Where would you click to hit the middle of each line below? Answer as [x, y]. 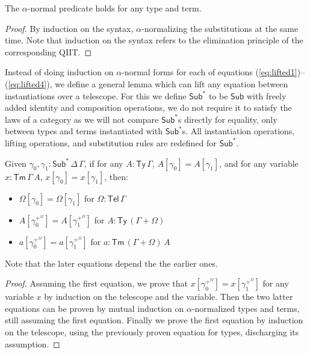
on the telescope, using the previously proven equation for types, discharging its [152, 331]
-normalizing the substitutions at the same [220, 28]
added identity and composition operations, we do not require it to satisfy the [148, 107]
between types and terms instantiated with [84, 131]
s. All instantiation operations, [238, 131]
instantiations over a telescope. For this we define [96, 95]
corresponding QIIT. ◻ [48, 51]
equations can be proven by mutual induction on [95, 308]
